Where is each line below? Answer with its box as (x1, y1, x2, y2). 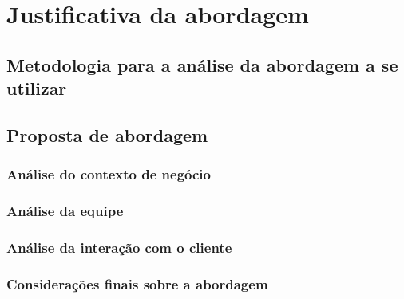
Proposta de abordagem (6, 122, 208, 147)
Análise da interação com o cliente (6, 237, 232, 257)
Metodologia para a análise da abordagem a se (6, 52, 398, 77)
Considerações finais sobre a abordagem (6, 273, 268, 293)
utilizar (6, 76, 67, 100)
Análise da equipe (6, 201, 124, 221)
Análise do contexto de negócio (6, 164, 211, 184)
